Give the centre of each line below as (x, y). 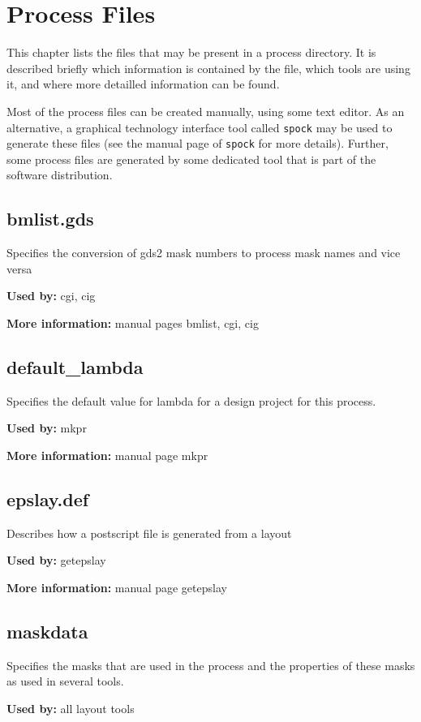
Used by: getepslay (56, 560)
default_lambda (75, 366)
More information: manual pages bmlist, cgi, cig (133, 322)
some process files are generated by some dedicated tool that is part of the (191, 159)
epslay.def (48, 499)
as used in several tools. (65, 681)
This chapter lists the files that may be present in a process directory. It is (191, 52)
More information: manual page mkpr (107, 455)
